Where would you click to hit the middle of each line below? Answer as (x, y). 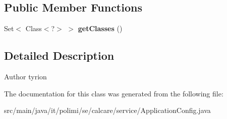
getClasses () (100, 28)
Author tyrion (25, 76)
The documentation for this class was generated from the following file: (114, 93)
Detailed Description (59, 55)
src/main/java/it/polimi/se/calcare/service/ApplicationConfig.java (107, 110)
